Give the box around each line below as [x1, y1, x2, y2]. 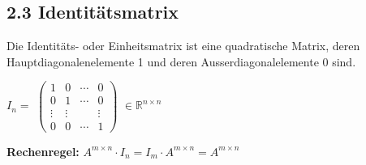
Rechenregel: [6, 142, 80, 159]
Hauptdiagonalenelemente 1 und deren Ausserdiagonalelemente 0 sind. [6, 53, 356, 70]
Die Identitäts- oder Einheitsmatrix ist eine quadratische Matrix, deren [6, 37, 360, 54]
